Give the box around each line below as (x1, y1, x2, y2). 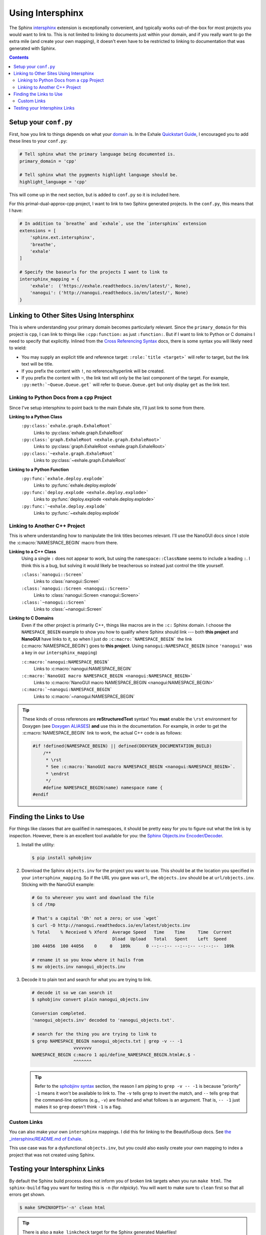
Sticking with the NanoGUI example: (21, 882, 95, 888)
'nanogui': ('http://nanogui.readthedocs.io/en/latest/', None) (30, 290, 189, 296)
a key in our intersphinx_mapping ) (21, 650, 98, 656)
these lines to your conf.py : (9, 138, 67, 144)
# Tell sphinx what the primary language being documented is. (19, 151, 176, 157)
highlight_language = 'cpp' (19, 179, 87, 185)
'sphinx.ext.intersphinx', (30, 235, 96, 241)
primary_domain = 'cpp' (19, 158, 77, 164)
